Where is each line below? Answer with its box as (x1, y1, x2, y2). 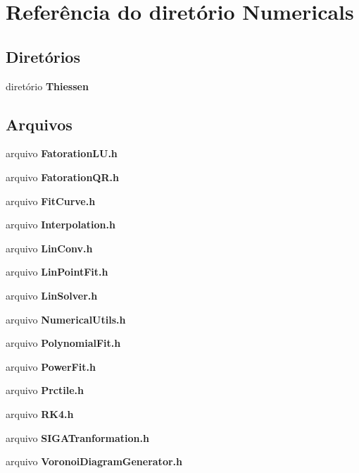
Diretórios (6, 45, 80, 67)
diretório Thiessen (6, 78, 89, 93)
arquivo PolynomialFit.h (6, 336, 121, 350)
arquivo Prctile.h (6, 383, 84, 398)
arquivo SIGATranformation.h (6, 430, 149, 445)
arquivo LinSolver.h (6, 288, 98, 302)
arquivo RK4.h (6, 406, 74, 421)
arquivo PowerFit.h (6, 359, 96, 374)
